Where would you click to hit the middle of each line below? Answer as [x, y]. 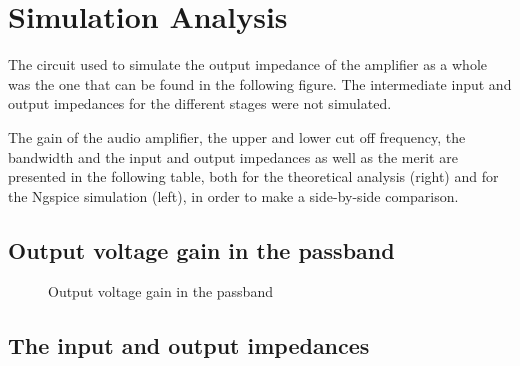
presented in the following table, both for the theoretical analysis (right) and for [253, 176]
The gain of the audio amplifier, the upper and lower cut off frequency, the [237, 136]
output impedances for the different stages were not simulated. [200, 103]
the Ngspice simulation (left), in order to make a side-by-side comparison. [233, 195]
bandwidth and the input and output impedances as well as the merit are [233, 156]
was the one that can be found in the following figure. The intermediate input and [260, 83]
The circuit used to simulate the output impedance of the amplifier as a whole [248, 64]
